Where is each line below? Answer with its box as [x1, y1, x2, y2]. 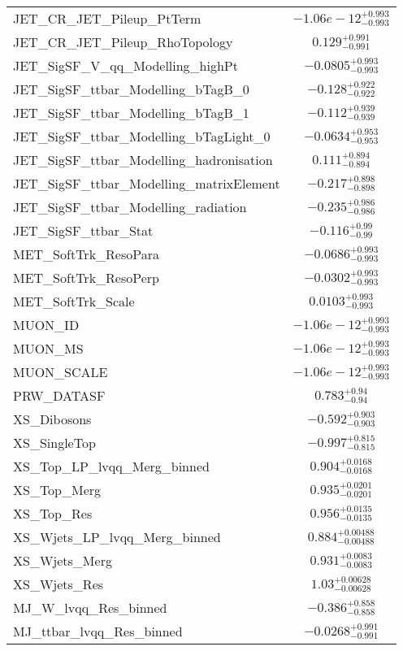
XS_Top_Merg [13, 480, 102, 499]
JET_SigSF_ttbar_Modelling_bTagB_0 [13, 80, 249, 98]
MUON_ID [13, 315, 80, 334]
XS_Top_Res [13, 504, 93, 523]
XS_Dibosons [13, 410, 92, 428]
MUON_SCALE [13, 362, 108, 381]
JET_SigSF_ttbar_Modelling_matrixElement [13, 174, 280, 193]
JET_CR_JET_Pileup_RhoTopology [13, 33, 233, 51]
